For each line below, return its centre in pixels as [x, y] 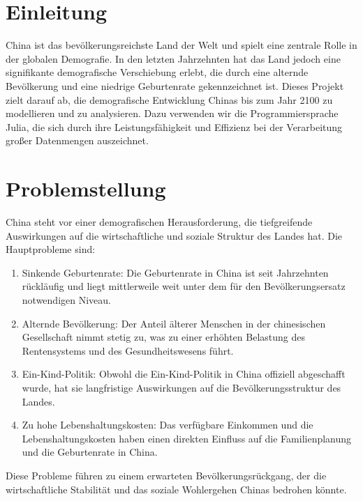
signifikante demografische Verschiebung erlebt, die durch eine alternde [157, 72]
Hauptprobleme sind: [51, 249]
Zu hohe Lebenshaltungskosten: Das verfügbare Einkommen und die [168, 425]
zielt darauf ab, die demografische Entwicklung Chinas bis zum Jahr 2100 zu [169, 99]
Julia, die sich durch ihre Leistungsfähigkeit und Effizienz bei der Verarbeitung [174, 126]
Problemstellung [86, 188]
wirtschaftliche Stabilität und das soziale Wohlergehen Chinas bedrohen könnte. [176, 489]
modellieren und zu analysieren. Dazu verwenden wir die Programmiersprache [172, 113]
